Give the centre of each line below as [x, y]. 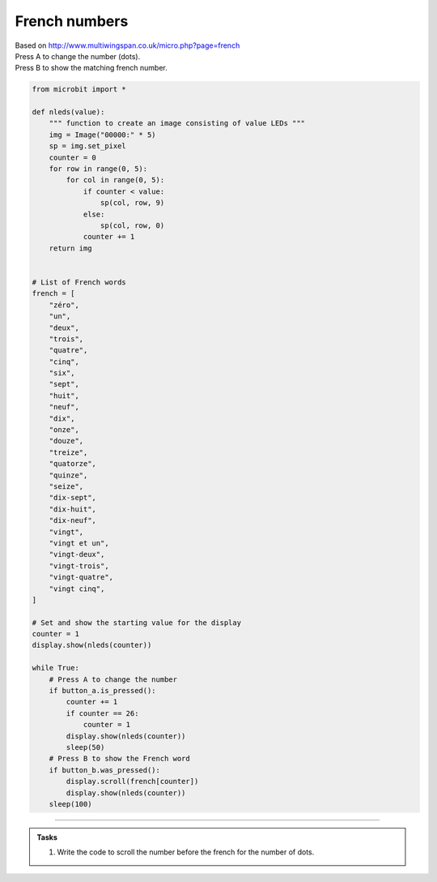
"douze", [66, 441]
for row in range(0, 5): [98, 169]
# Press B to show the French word [119, 759]
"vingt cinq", [77, 589]
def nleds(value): [68, 112]
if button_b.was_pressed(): [105, 770]
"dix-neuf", [73, 520]
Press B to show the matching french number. [91, 68]
